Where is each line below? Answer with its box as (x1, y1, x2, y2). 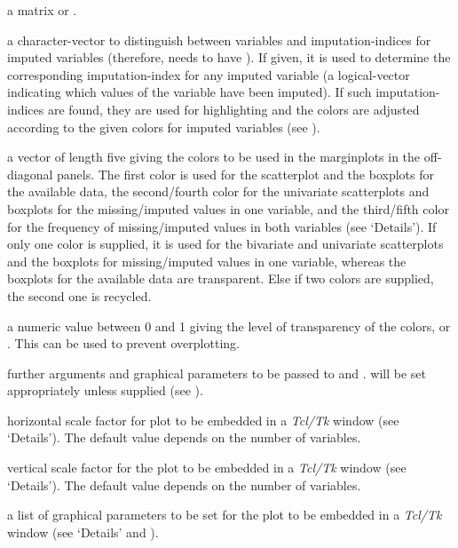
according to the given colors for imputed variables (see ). (7, 117, 320, 136)
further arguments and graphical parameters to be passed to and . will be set (7, 363, 426, 382)
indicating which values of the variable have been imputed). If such (7, 83, 372, 101)
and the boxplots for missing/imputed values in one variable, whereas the (7, 251, 407, 270)
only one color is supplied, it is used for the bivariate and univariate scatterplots (7, 234, 444, 253)
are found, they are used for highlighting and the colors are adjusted (47, 99, 420, 118)
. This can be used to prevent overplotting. (7, 334, 240, 353)
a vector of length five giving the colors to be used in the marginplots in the (7, 147, 421, 166)
